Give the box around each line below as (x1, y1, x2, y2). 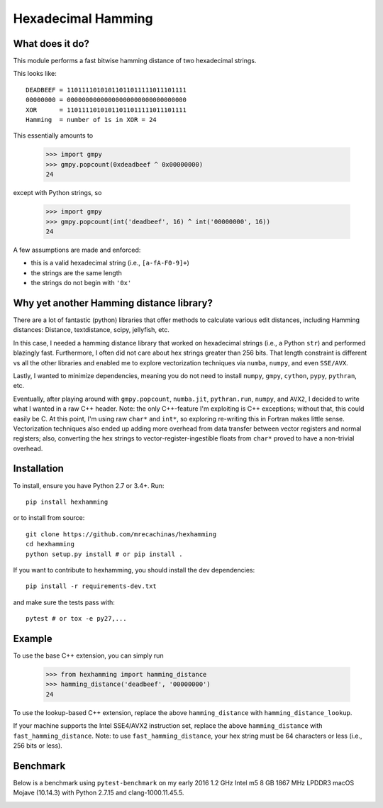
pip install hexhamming (26, 497, 109, 506)
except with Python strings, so (13, 189, 102, 197)
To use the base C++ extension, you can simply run (13, 651, 164, 660)
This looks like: (13, 70, 57, 78)
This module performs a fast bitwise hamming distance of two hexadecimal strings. (13, 57, 257, 65)
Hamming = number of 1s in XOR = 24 (26, 116, 157, 124)
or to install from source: (13, 514, 85, 522)
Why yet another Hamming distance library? (13, 297, 213, 309)
